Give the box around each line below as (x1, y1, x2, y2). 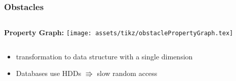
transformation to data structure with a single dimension (16, 51, 193, 61)
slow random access (97, 68, 158, 78)
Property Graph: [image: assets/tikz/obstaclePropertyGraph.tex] (4, 27, 233, 38)
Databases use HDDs (16, 68, 82, 78)
